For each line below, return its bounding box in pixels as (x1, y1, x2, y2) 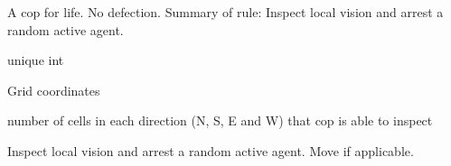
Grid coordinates (7, 80, 100, 99)
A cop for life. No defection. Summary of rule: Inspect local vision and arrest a (7, 3, 444, 21)
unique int (7, 51, 64, 69)
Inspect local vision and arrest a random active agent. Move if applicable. (7, 141, 414, 160)
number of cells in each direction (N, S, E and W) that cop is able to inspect (7, 111, 433, 130)
